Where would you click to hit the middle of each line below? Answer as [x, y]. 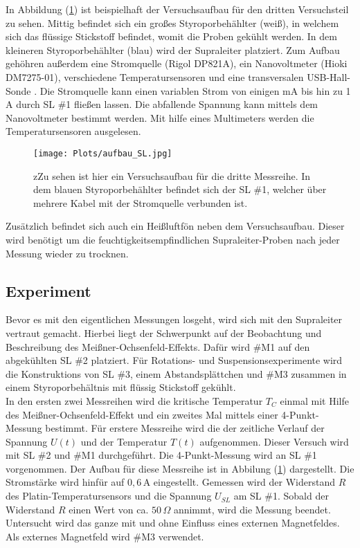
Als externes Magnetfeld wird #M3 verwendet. [105, 536]
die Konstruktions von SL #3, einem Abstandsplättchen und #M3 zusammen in [176, 373]
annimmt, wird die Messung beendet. [252, 509]
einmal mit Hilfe [314, 400]
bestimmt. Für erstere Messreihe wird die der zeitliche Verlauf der [185, 428]
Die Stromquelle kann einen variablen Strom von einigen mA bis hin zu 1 [195, 90]
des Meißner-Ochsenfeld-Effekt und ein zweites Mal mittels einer [142, 414]
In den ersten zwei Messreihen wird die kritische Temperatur [134, 400]
